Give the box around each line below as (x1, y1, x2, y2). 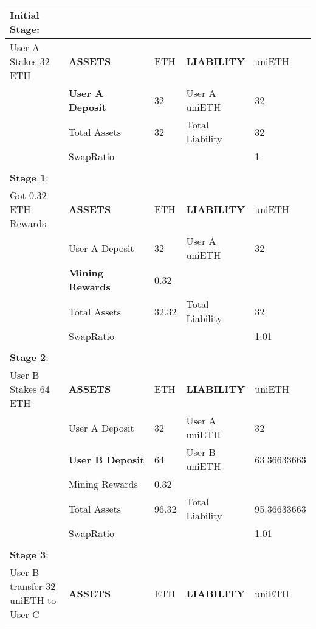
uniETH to (10, 593, 57, 607)
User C (10, 607, 39, 621)
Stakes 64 (10, 382, 50, 396)
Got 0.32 (10, 188, 47, 202)
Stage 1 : (10, 170, 49, 184)
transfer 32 (10, 579, 56, 593)
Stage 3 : (10, 547, 49, 561)
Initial (10, 8, 39, 22)
